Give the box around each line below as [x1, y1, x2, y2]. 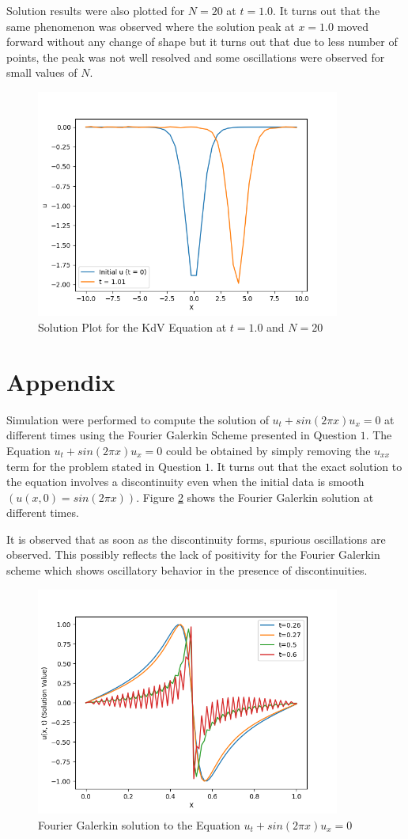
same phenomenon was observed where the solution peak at [6, 17, 295, 34]
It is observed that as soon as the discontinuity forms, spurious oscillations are [6, 530, 386, 547]
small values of [6, 64, 77, 81]
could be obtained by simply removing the [165, 442, 371, 458]
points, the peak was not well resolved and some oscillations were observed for [6, 48, 385, 65]
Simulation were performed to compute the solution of [6, 411, 269, 427]
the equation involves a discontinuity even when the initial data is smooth [6, 473, 365, 490]
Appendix [6, 365, 115, 397]
